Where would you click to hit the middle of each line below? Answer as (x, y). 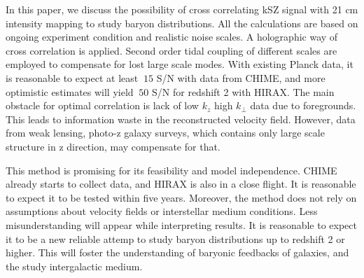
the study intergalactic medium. (74, 266)
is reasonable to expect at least (72, 77)
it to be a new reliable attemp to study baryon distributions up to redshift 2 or (175, 238)
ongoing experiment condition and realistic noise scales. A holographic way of (172, 37)
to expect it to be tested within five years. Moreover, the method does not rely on (181, 197)
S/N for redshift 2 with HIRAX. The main (243, 91)
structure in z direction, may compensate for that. (113, 146)
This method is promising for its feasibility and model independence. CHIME (171, 170)
